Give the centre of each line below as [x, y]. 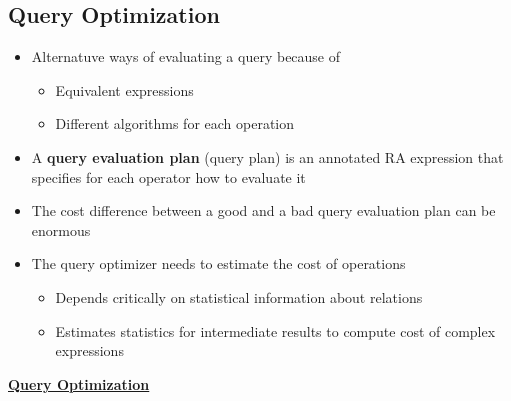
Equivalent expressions [124, 89]
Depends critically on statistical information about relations [239, 296]
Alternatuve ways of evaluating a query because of [186, 56]
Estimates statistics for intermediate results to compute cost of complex [275, 330]
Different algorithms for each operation [175, 123]
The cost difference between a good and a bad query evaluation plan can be [263, 210]
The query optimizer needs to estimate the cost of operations [218, 263]
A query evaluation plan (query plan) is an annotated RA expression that [267, 156]
